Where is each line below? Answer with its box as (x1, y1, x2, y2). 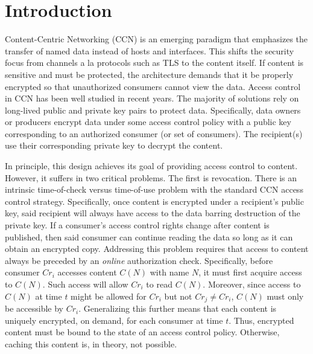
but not (164, 289, 192, 302)
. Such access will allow (42, 278, 128, 290)
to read (146, 278, 172, 290)
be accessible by (5, 302, 63, 315)
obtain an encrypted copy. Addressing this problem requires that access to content (5, 242, 309, 255)
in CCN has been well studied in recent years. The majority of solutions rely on (5, 92, 299, 105)
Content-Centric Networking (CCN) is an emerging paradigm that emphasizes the (5, 33, 308, 45)
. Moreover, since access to (203, 278, 301, 290)
